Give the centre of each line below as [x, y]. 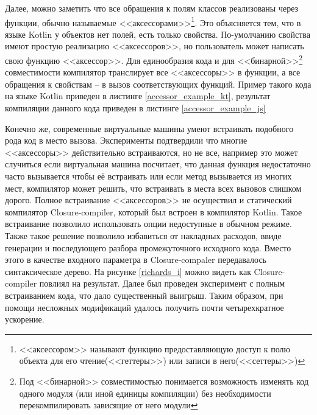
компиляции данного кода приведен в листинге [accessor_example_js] [135, 108]
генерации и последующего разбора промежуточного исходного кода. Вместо [148, 247]
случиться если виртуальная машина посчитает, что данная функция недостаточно [158, 164]
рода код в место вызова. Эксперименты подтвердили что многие [126, 140]
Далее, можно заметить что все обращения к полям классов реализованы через [152, 8]
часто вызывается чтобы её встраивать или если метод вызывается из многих [148, 176]
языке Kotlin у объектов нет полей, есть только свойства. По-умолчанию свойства [158, 34]
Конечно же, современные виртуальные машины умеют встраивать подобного [149, 128]
